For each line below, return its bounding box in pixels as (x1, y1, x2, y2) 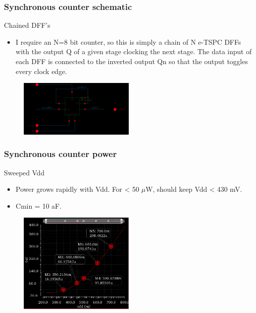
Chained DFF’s (4, 20, 51, 30)
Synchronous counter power (4, 148, 117, 160)
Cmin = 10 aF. (15, 200, 62, 211)
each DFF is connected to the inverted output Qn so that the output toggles (15, 56, 248, 66)
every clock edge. (15, 66, 67, 76)
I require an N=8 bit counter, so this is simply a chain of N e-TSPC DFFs (15, 36, 241, 47)
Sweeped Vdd (4, 167, 45, 177)
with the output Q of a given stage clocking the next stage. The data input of (15, 46, 252, 57)
